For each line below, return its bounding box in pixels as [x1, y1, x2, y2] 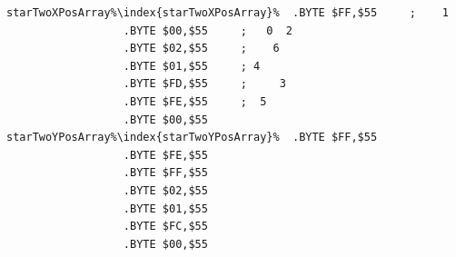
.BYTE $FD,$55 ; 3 [123, 77, 286, 91]
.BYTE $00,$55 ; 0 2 [123, 24, 292, 37]
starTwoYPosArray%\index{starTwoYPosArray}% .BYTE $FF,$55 [6, 131, 378, 144]
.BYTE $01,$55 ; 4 [123, 59, 261, 73]
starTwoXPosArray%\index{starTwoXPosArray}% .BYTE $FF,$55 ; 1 [6, 6, 449, 19]
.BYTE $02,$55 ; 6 [123, 42, 280, 55]
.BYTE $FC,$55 [123, 220, 208, 233]
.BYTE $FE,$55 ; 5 [123, 94, 267, 108]
